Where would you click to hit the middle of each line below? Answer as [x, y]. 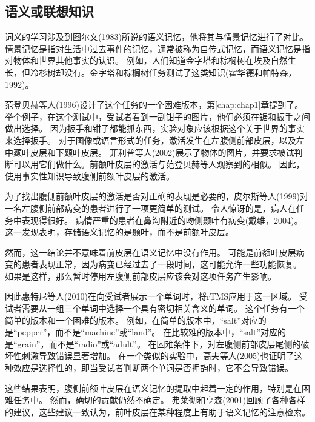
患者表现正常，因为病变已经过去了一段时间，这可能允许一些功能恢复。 [161, 264]
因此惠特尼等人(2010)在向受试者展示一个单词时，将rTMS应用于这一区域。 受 [156, 296]
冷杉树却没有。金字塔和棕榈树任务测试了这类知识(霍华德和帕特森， [163, 72]
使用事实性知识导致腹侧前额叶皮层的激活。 [90, 176]
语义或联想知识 [49, 11]
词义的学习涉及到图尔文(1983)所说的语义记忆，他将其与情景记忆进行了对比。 [157, 37]
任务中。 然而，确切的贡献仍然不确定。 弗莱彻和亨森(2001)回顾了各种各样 [159, 400]
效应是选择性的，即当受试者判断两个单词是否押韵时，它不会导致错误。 [153, 368]
